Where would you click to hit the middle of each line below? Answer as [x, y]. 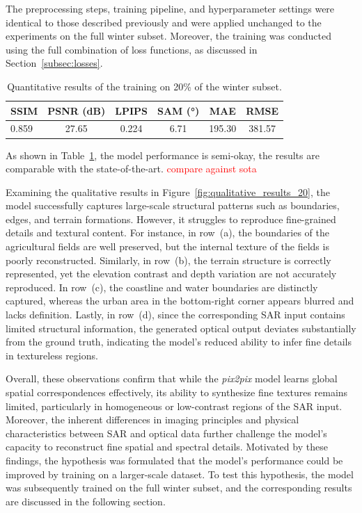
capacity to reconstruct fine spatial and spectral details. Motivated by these [167, 447]
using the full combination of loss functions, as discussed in [132, 49]
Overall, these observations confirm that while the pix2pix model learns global [172, 378]
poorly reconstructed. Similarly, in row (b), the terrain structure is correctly [168, 260]
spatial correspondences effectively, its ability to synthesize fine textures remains [177, 392]
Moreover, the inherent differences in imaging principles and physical [152, 420]
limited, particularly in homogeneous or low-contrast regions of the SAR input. [174, 406]
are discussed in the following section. [86, 501]
